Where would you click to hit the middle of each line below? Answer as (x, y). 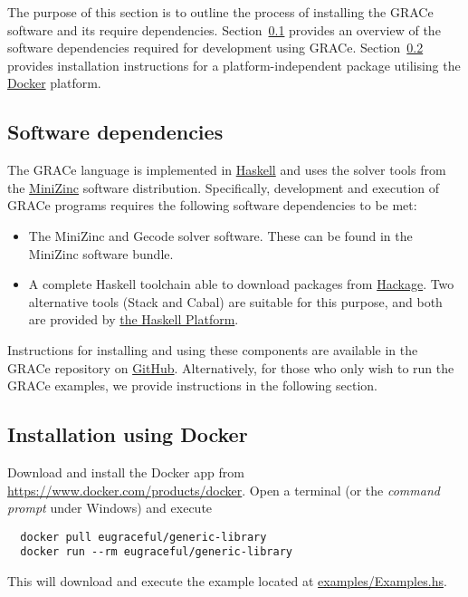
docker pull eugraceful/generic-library (143, 537)
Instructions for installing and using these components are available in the (213, 349)
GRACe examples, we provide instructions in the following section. (192, 385)
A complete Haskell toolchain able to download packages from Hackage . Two (241, 284)
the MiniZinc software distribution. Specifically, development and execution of (224, 187)
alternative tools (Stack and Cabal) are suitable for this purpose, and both (235, 301)
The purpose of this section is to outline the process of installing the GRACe (220, 12)
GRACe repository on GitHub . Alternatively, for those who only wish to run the (231, 367)
